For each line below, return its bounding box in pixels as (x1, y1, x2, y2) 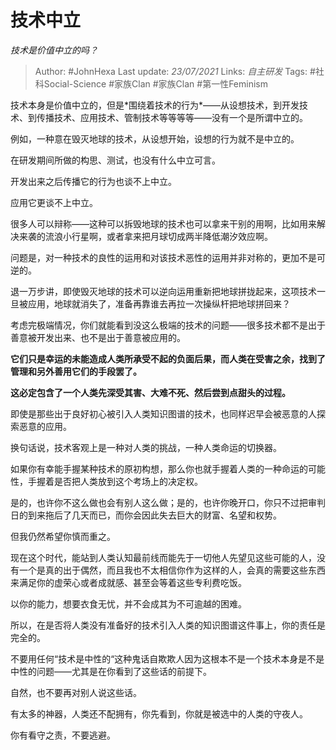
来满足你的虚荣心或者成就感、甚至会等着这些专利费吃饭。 (10, 576, 247, 588)
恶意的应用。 (18, 420, 72, 432)
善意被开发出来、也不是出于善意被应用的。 (10, 331, 186, 343)
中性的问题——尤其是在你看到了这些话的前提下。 (10, 665, 212, 677)
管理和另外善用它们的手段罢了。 (10, 365, 142, 377)
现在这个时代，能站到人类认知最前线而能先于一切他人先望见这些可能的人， (10, 551, 317, 563)
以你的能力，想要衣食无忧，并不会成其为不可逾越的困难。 (10, 597, 247, 610)
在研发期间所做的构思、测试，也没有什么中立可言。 (10, 154, 221, 166)
